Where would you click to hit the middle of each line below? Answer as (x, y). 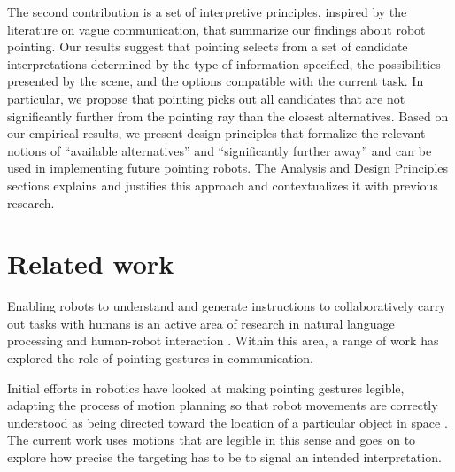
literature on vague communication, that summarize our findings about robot (216, 29)
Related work (91, 263)
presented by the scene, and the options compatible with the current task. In (216, 81)
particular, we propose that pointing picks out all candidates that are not (206, 98)
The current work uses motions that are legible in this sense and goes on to (212, 440)
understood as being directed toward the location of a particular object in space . (227, 422)
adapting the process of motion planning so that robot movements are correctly (223, 405)
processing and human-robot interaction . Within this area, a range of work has (223, 340)
